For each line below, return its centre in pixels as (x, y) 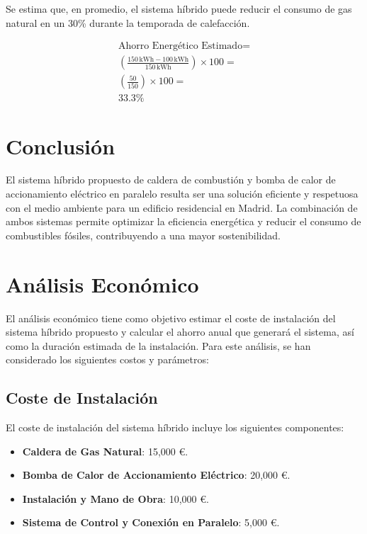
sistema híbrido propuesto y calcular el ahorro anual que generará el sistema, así (180, 332)
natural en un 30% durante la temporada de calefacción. (128, 22)
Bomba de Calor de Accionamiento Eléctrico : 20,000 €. (156, 475)
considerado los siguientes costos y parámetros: (107, 359)
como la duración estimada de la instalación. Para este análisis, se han (158, 345)
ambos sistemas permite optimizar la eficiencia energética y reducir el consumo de (183, 221)
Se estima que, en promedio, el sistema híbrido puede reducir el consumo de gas (179, 8)
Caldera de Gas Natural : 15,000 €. (105, 451)
